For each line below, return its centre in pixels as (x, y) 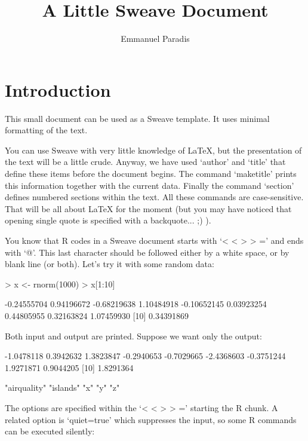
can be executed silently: (50, 431)
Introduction (58, 89)
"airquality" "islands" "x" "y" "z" (62, 388)
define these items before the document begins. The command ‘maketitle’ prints (151, 174)
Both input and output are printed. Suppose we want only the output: (133, 336)
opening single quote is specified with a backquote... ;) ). (108, 220)
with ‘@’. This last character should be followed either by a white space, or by (147, 252)
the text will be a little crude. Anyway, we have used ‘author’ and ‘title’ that (145, 162)
